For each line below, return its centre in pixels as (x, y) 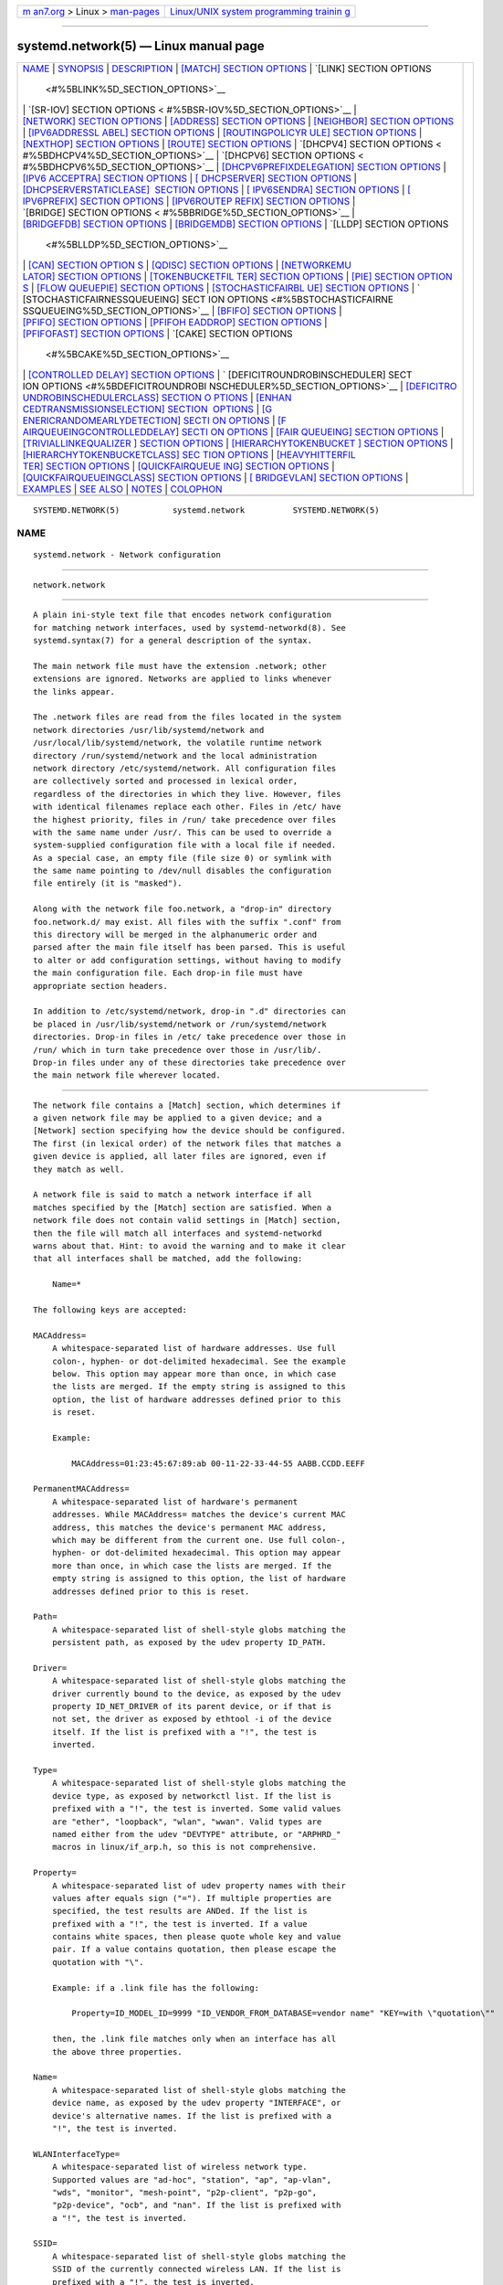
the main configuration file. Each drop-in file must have (168, 973)
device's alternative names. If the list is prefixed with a (192, 2115)
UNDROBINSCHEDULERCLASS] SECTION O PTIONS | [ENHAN (157, 398)
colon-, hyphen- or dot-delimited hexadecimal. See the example (199, 1361)
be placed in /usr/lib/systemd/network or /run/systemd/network (180, 1024)
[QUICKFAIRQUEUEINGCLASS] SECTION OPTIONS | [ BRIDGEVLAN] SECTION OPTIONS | (215, 477)
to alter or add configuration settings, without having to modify (187, 960)
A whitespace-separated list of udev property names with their (199, 1886)
